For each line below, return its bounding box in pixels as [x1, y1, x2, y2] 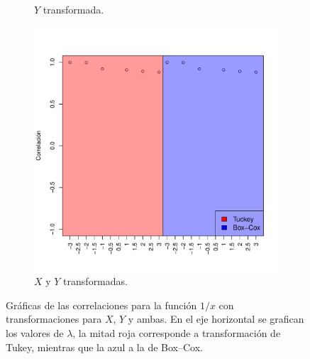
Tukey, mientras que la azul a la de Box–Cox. [6, 339, 203, 354]
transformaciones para [6, 311, 102, 326]
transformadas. [63, 274, 128, 289]
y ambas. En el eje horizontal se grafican [128, 311, 304, 326]
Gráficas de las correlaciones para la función [6, 297, 197, 312]
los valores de [6, 325, 64, 340]
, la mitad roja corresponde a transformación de [72, 325, 281, 340]
